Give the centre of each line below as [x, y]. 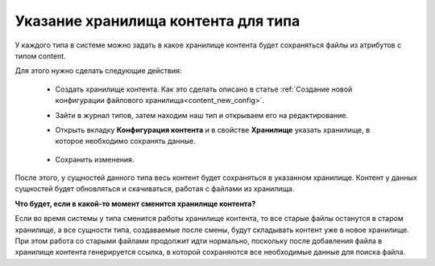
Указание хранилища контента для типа [157, 21]
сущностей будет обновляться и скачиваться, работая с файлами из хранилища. [155, 189]
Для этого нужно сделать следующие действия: [98, 71]
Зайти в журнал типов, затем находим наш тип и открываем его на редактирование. [202, 115]
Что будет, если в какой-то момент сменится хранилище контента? [135, 203]
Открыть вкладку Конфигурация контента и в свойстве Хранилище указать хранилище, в [213, 129]
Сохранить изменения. [95, 159]
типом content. [40, 55]
